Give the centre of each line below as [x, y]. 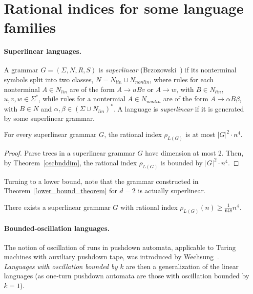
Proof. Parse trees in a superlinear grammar [70, 153]
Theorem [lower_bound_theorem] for [61, 191]
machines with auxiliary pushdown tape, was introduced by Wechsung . [112, 257]
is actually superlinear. [172, 191]
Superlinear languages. [43, 51]
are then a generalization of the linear [182, 266]
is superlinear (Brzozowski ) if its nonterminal [168, 70]
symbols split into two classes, [49, 79]
